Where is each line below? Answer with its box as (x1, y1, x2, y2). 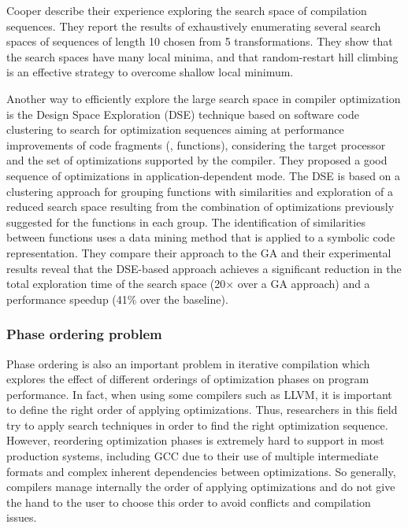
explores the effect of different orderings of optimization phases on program (6, 371, 369, 387)
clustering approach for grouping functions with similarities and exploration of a (6, 183, 394, 199)
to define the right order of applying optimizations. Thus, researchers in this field (6, 401, 398, 418)
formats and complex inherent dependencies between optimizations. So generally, (6, 463, 396, 479)
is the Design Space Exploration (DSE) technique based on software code (6, 105, 359, 122)
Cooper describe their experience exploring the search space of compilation (6, 2, 367, 18)
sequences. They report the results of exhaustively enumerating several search (6, 17, 381, 34)
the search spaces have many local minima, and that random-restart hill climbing (6, 48, 399, 65)
